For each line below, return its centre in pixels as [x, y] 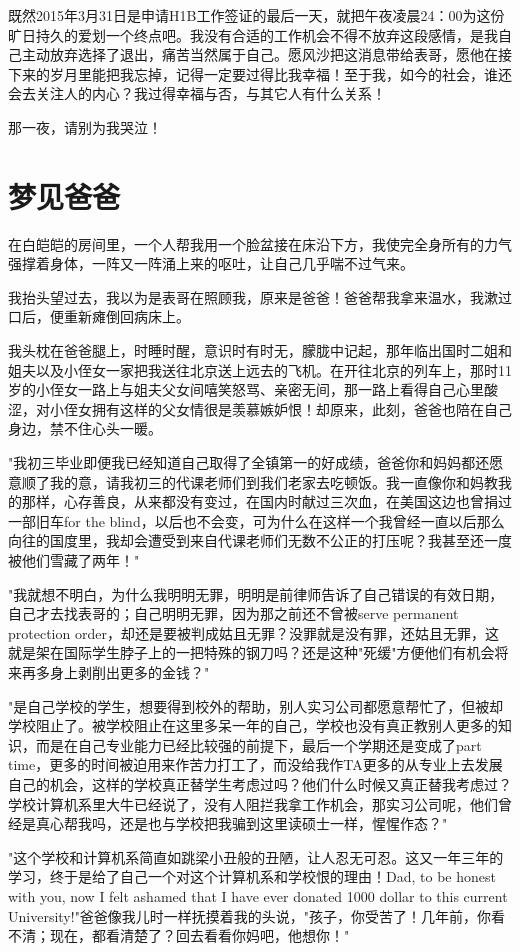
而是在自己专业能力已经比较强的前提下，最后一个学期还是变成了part [258, 744]
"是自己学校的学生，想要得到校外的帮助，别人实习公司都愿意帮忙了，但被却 [256, 705]
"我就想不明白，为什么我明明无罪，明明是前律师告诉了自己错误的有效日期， [256, 593]
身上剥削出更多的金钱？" [129, 671]
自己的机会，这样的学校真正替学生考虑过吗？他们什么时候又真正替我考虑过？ [260, 783]
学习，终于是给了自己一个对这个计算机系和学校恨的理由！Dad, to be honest [252, 876]
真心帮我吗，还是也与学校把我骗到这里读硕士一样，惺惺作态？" [241, 823]
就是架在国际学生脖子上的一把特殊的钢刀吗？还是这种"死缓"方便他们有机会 [251, 652]
